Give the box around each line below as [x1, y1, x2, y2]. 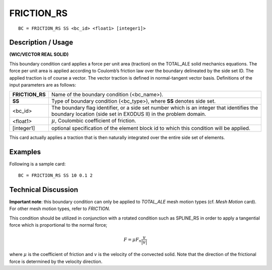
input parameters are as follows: [9, 82, 77, 88]
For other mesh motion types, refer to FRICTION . [9, 206, 110, 212]
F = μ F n [123, 237, 142, 244]
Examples [9, 148, 41, 156]
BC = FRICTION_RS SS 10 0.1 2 [18, 173, 93, 178]
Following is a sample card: [9, 161, 66, 167]
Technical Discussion [9, 185, 78, 194]
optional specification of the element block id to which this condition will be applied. [51, 124, 250, 131]
